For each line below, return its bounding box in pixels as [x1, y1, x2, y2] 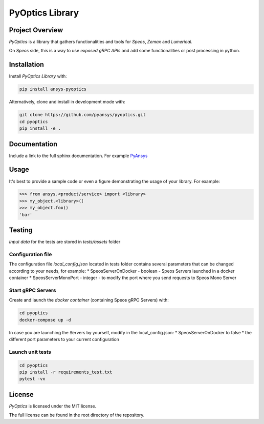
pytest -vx [19, 376, 45, 382]
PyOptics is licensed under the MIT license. [9, 403, 97, 409]
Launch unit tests [9, 348, 51, 355]
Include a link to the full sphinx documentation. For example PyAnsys [9, 153, 148, 159]
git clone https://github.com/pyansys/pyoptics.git [19, 112, 146, 118]
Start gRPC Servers [9, 287, 56, 294]
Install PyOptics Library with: [9, 73, 67, 79]
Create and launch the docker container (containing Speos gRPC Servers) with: [9, 297, 169, 303]
